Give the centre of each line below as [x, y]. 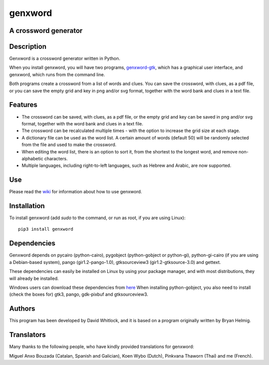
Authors [22, 309]
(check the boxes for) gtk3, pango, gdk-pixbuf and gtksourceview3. [79, 294]
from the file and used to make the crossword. [69, 145]
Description [28, 47]
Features [23, 105]
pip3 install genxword [46, 229]
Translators [27, 335]
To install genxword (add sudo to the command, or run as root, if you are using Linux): [97, 218]
